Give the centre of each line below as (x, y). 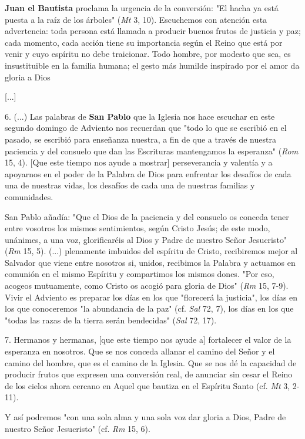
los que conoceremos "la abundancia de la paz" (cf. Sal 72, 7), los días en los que (149, 308)
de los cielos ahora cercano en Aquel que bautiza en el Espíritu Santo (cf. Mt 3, (148, 385)
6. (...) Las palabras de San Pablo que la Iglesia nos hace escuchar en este (140, 116)
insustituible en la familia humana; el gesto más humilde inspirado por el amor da (152, 65)
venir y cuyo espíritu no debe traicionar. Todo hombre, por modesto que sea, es (148, 54)
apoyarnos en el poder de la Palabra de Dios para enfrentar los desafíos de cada (148, 173)
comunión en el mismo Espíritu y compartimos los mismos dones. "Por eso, (140, 274)
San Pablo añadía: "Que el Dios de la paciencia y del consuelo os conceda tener (147, 216)
